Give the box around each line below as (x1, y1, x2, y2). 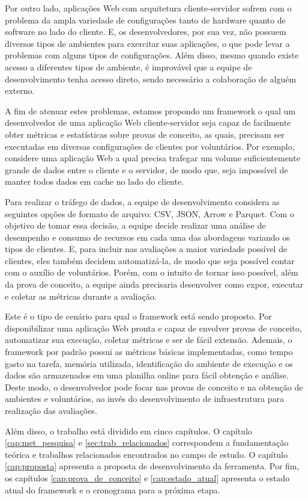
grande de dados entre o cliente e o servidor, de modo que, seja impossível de (5, 163, 288, 176)
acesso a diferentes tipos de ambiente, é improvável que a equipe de (5, 60, 252, 73)
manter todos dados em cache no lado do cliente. (5, 175, 184, 188)
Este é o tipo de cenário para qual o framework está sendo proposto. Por (5, 310, 272, 323)
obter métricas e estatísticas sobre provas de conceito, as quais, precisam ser (5, 128, 285, 140)
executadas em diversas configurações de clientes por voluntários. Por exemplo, (5, 140, 295, 152)
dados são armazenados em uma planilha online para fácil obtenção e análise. (5, 369, 289, 381)
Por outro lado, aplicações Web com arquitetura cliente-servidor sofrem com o (5, 2, 292, 14)
